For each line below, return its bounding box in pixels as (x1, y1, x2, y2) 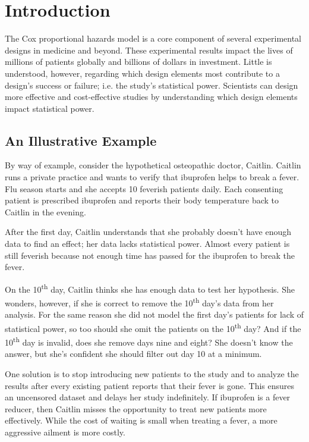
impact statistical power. (5, 102, 94, 114)
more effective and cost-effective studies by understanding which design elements (5, 90, 298, 103)
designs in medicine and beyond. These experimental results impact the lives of (5, 43, 293, 56)
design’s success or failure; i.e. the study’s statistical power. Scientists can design (5, 79, 298, 91)
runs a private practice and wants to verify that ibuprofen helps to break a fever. (5, 171, 299, 183)
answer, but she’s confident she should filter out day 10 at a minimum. (5, 347, 262, 360)
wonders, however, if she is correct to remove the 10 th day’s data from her (5, 295, 274, 309)
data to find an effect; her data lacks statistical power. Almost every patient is (5, 237, 290, 250)
